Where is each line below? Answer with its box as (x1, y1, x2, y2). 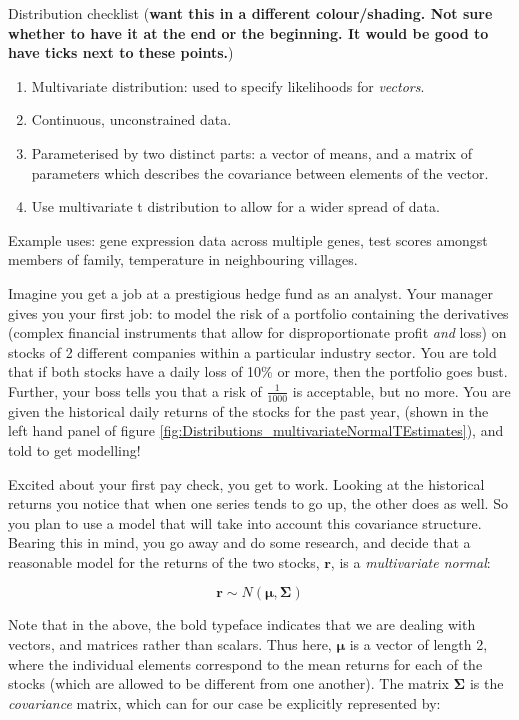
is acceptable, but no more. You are (292, 380, 511, 401)
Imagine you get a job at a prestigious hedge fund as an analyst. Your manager (8, 282, 493, 303)
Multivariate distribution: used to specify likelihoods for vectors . (31, 75, 425, 96)
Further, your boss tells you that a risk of (8, 380, 262, 401)
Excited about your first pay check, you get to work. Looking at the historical (8, 473, 485, 494)
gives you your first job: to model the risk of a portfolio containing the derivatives (8, 302, 509, 323)
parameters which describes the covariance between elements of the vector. (31, 162, 489, 183)
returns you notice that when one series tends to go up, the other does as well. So (8, 493, 508, 514)
